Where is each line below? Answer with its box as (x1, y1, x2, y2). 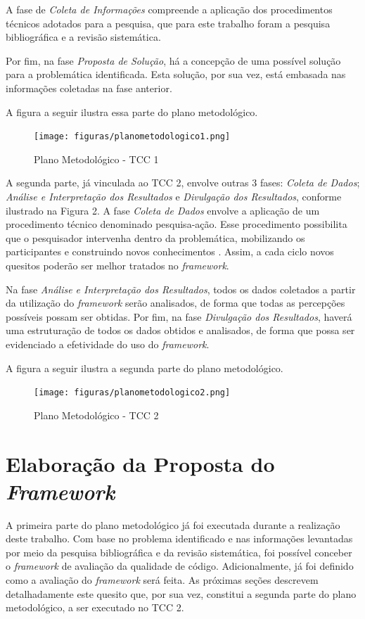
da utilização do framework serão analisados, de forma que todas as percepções (6, 295, 345, 310)
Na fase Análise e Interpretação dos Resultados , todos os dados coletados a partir (6, 281, 356, 296)
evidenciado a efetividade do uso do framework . (6, 336, 210, 351)
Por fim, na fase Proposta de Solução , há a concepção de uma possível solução (6, 53, 341, 68)
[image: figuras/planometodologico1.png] (34, 132, 231, 142)
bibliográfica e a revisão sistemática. (6, 30, 161, 44)
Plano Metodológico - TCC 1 (34, 151, 159, 166)
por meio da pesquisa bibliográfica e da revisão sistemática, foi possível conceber (6, 544, 352, 559)
